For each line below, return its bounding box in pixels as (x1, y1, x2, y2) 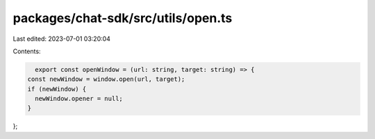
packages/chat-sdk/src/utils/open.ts (12, 10, 233, 26)
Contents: (12, 47, 41, 55)
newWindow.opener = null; (35, 95, 123, 103)
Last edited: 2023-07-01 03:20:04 (12, 35, 111, 43)
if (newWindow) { (27, 85, 87, 93)
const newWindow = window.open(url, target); (27, 75, 185, 83)
